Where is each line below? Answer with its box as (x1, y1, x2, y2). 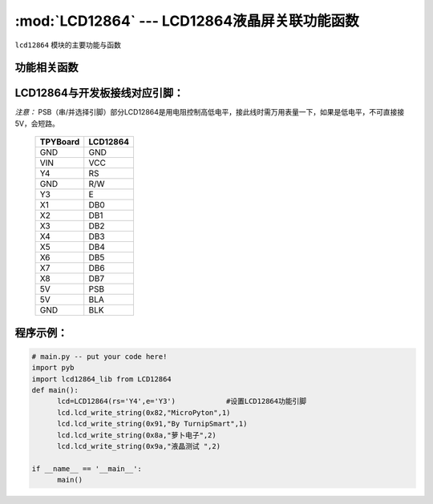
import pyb (31, 363, 75, 373)
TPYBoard (39, 136, 80, 147)
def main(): (31, 385, 79, 395)
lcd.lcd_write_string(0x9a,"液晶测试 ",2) (57, 442, 221, 450)
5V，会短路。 (14, 119, 59, 128)
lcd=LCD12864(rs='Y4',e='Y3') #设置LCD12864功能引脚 (57, 397, 307, 406)
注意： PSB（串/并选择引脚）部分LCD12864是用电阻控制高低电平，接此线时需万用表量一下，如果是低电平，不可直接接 (14, 107, 405, 117)
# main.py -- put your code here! (31, 352, 168, 361)
